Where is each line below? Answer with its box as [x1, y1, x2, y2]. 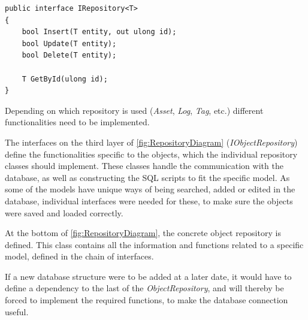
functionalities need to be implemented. [5, 116, 150, 128]
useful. [5, 305, 29, 318]
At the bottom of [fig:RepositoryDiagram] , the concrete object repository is [5, 227, 281, 239]
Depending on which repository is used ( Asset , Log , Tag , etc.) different [5, 104, 264, 116]
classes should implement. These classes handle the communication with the [5, 159, 283, 172]
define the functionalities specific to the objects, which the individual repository [5, 147, 298, 160]
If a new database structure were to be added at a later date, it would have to [5, 270, 292, 282]
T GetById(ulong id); [22, 74, 108, 83]
